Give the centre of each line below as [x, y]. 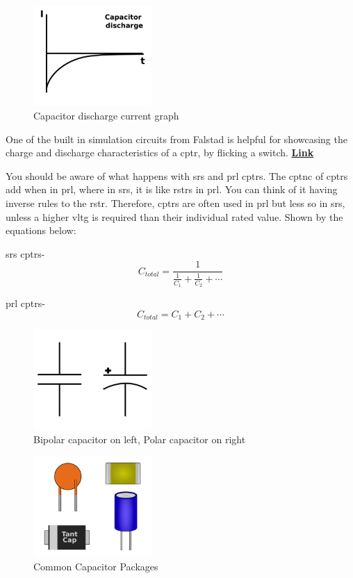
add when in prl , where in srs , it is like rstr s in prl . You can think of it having [172, 189]
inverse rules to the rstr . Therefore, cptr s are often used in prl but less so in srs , [175, 203]
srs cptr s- [25, 253]
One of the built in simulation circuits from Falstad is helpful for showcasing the [176, 139]
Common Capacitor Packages [96, 566]
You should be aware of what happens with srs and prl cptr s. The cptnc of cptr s [177, 175]
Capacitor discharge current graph [106, 115]
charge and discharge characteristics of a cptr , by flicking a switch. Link [160, 152]
